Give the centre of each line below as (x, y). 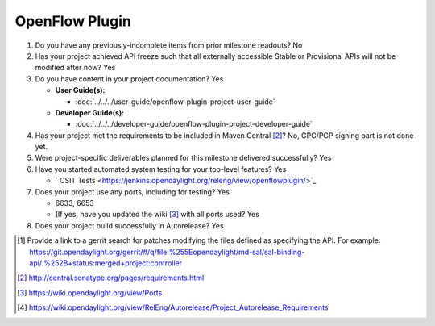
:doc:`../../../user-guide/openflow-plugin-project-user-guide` (175, 102)
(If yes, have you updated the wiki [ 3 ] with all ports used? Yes (157, 215)
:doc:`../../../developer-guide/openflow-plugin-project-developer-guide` (194, 124)
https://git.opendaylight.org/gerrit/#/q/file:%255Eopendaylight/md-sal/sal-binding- (167, 252)
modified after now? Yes (75, 68)
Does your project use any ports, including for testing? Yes (132, 192)
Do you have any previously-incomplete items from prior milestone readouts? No (169, 45)
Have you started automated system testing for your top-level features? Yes (161, 169)
